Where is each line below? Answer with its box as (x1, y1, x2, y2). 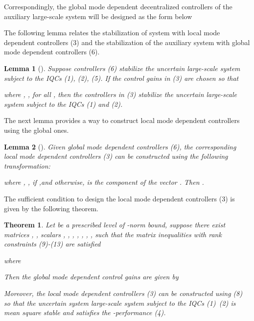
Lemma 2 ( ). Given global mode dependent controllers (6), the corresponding (4, 141, 236, 151)
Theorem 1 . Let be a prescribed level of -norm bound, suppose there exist (4, 220, 226, 230)
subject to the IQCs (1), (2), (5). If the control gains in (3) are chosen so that (4, 73, 239, 83)
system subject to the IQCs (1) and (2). (4, 99, 123, 109)
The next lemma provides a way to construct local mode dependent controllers (4, 115, 240, 125)
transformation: (4, 160, 50, 171)
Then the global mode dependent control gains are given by (4, 272, 179, 282)
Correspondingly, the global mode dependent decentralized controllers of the (4, 1, 232, 11)
